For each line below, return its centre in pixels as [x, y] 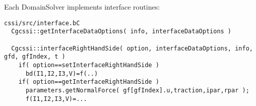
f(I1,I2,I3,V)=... [56, 99]
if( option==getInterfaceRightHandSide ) [89, 82]
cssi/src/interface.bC [42, 23]
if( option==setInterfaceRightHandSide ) [89, 65]
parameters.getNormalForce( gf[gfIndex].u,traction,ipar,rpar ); [137, 90]
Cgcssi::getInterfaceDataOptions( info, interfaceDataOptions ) [121, 32]
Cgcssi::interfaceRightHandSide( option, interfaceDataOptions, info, [132, 48]
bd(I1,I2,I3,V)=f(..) [62, 73]
